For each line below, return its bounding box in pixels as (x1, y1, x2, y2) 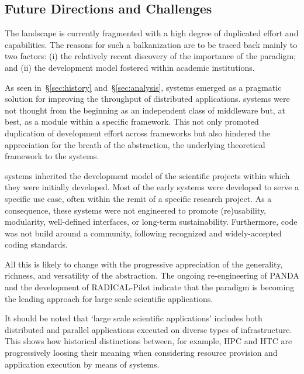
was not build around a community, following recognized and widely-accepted (5, 227, 282, 239)
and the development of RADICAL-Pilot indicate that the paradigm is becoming (5, 281, 295, 293)
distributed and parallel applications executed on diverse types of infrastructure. (5, 323, 292, 335)
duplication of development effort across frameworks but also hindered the (5, 126, 270, 139)
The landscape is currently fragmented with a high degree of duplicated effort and (5, 27, 299, 39)
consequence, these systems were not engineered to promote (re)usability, (5, 204, 267, 216)
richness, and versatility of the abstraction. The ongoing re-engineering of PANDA (5, 269, 299, 282)
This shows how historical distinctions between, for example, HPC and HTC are (5, 335, 292, 347)
